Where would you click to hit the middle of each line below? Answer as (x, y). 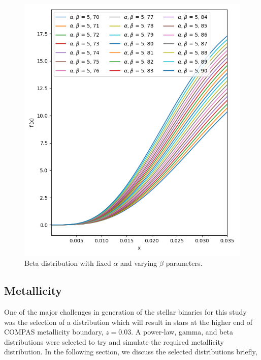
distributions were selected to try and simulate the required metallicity (114, 341)
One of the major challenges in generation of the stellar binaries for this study (125, 312)
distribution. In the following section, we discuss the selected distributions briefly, (131, 352)
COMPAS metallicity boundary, (54, 332)
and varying (139, 263)
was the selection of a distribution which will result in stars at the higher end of (128, 322)
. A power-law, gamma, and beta (182, 332)
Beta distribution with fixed (68, 263)
